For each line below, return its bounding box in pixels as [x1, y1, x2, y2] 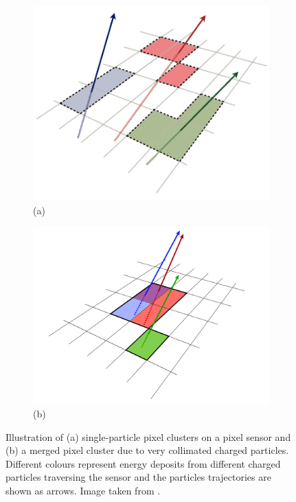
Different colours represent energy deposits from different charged [5, 456, 281, 470]
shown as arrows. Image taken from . [5, 483, 161, 498]
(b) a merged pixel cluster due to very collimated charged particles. [5, 443, 289, 457]
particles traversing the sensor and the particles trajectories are [5, 470, 271, 484]
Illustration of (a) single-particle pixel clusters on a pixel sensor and [5, 429, 291, 444]
